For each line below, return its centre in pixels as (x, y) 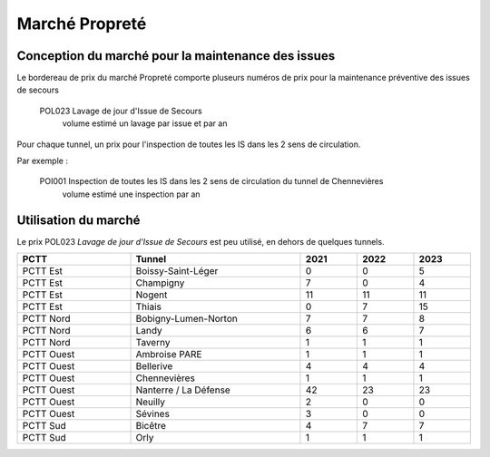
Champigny (160, 283)
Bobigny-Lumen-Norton (186, 319)
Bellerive (154, 366)
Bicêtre (151, 426)
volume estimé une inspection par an (131, 194)
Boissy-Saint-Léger (177, 271)
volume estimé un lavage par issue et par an (145, 123)
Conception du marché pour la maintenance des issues (176, 56)
